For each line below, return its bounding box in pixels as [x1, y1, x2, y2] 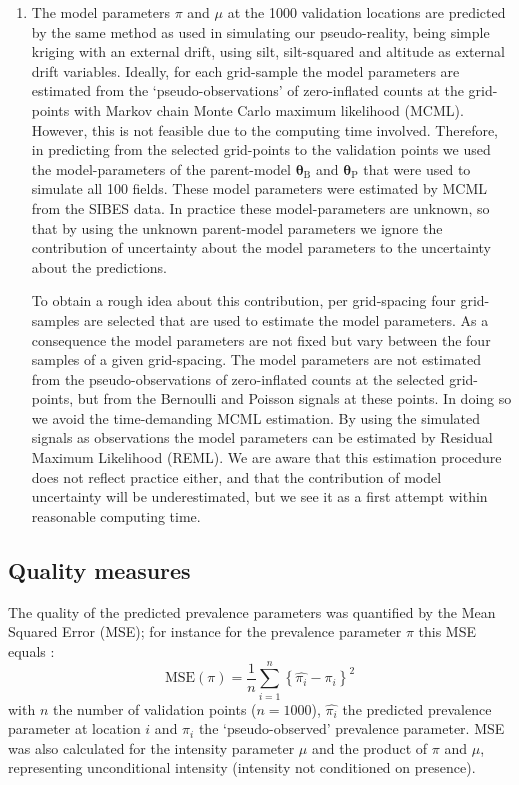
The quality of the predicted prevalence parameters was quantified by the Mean [8, 601, 496, 622]
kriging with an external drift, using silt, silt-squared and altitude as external [31, 41, 505, 62]
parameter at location [8, 718, 141, 739]
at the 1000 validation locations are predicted [227, 2, 506, 22]
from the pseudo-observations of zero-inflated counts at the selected [31, 368, 445, 389]
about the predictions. [31, 256, 167, 277]
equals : [8, 640, 55, 661]
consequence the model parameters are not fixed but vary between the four [31, 329, 491, 350]
